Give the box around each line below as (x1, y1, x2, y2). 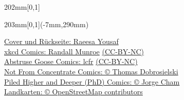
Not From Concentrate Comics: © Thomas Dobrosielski (4, 66, 178, 76)
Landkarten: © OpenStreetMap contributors (4, 86, 143, 97)
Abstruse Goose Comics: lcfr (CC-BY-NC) (4, 56, 138, 67)
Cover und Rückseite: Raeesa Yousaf (4, 36, 119, 47)
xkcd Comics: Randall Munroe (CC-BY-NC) (4, 46, 144, 56)
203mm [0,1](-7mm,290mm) (4, 18, 89, 29)
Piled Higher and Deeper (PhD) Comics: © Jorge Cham (4, 76, 180, 87)
